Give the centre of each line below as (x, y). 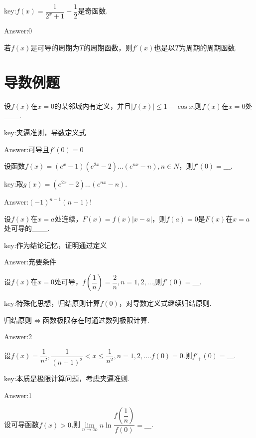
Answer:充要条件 (30, 262)
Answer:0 (18, 31)
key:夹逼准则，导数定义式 (45, 132)
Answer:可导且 (27, 149)
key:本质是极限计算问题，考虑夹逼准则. (67, 378)
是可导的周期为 (55, 47)
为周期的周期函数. (208, 47)
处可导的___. (27, 228)
